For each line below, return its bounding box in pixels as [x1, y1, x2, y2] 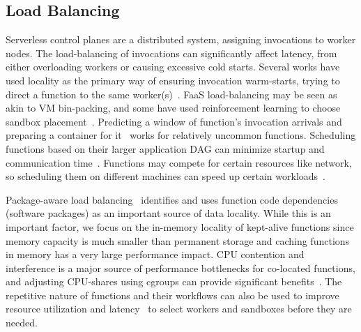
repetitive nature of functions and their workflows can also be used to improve [6, 287, 339, 302]
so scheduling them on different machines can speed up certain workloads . [6, 169, 325, 183]
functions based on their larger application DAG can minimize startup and [6, 141, 325, 156]
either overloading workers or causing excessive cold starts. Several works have [6, 59, 340, 74]
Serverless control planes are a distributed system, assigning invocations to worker [6, 32, 356, 47]
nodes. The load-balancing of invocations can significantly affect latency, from [6, 45, 337, 60]
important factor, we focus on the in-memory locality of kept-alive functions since [6, 219, 354, 234]
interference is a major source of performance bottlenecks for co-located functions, [6, 260, 355, 275]
